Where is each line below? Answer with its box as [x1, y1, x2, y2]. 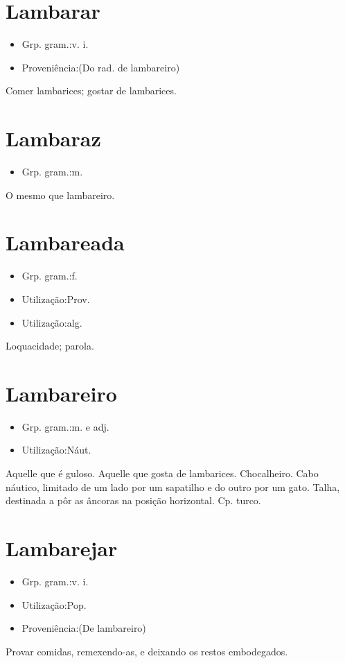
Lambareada [6, 228, 125, 257]
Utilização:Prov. [21, 291, 90, 306]
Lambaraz [6, 124, 101, 153]
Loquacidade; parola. [6, 338, 94, 353]
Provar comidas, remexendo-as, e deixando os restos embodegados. [6, 644, 288, 658]
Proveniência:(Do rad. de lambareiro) [21, 60, 180, 74]
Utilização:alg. [21, 315, 82, 329]
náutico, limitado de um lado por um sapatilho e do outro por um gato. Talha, [6, 479, 340, 494]
